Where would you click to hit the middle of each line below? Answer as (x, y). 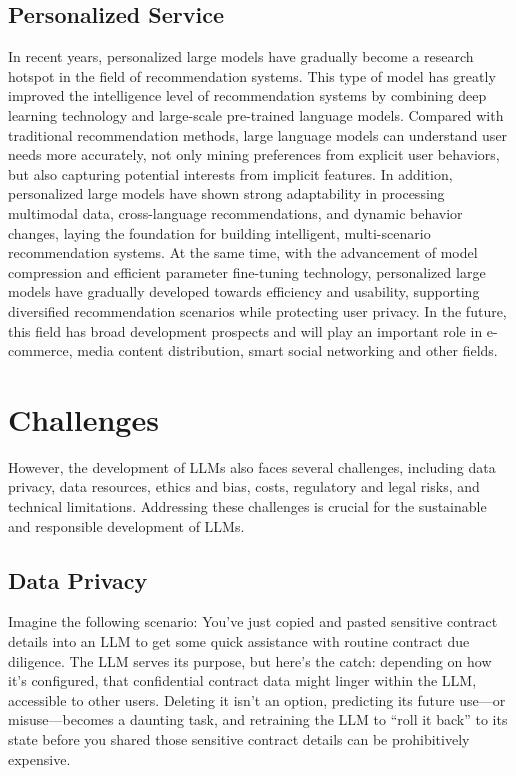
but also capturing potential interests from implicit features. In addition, (230, 173)
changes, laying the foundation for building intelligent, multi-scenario (219, 232)
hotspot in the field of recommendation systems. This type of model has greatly (252, 75)
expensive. (39, 758)
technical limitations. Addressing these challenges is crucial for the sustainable (247, 506)
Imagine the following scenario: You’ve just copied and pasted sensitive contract (253, 621)
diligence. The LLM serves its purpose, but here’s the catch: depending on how (250, 660)
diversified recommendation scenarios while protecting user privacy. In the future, (257, 310)
